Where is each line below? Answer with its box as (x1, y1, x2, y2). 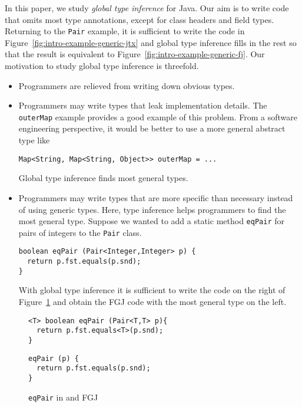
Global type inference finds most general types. (18, 172, 188, 184)
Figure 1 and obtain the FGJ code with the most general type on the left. (18, 295, 287, 307)
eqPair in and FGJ (28, 390, 98, 403)
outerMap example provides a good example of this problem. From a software (18, 110, 297, 123)
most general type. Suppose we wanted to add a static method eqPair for (18, 215, 284, 227)
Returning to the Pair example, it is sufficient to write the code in (5, 25, 245, 37)
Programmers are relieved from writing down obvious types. (18, 79, 235, 91)
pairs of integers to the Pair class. (18, 226, 142, 238)
